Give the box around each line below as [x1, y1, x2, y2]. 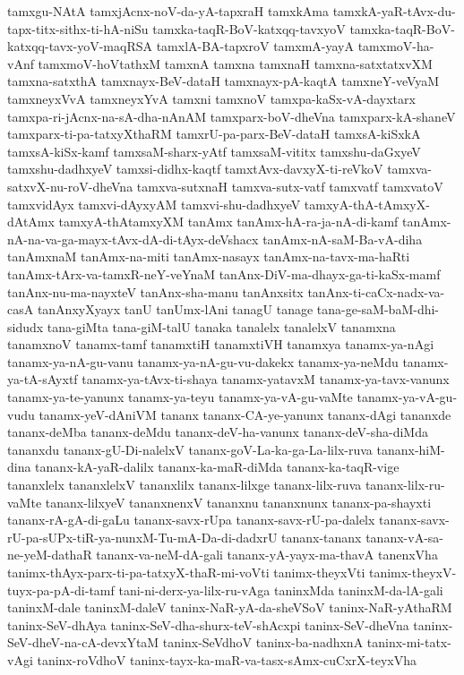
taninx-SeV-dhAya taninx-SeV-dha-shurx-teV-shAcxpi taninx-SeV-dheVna [7, 615, 409, 634]
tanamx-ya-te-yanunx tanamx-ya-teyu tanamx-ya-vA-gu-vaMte [7, 388, 353, 406]
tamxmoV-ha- [357, 37, 434, 56]
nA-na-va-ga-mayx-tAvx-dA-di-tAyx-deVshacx [7, 229, 259, 248]
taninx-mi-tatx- [366, 633, 451, 652]
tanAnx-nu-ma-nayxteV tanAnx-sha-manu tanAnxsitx [7, 282, 304, 301]
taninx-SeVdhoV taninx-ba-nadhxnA [162, 633, 364, 652]
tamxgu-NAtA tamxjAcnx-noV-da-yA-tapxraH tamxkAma [7, 2, 329, 20]
